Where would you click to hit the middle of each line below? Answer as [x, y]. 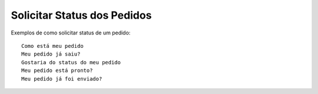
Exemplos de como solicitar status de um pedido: [71, 33]
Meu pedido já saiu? [51, 54]
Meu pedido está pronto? [57, 71]
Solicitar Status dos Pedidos [81, 15]
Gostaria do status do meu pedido [71, 62]
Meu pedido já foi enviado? [62, 79]
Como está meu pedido [52, 46]
